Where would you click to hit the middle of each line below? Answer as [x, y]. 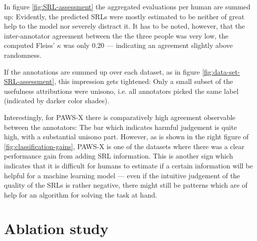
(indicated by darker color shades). [57, 100]
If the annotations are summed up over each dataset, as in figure [102, 71]
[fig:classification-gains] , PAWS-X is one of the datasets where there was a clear [124, 146]
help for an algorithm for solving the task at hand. [81, 194]
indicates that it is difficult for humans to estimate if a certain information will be [128, 165]
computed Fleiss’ [29, 45]
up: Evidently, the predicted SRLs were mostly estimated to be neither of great [124, 16]
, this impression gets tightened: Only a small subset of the [144, 81]
